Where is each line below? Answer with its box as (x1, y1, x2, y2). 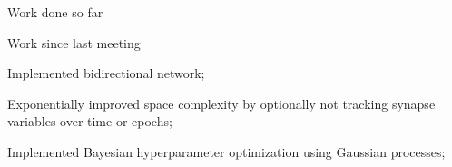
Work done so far (7, 3, 103, 21)
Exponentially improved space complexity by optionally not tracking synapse (7, 93, 436, 113)
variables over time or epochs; (7, 112, 172, 131)
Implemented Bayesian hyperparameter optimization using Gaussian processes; (7, 142, 446, 161)
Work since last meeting (7, 33, 141, 52)
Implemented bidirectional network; (7, 64, 205, 83)
